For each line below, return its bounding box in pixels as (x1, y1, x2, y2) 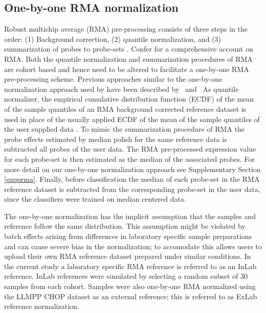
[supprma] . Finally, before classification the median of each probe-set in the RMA (4, 174, 260, 184)
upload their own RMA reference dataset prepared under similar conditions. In (4, 251, 251, 261)
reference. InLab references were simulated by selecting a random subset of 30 (4, 271, 248, 281)
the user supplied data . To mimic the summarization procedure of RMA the (4, 124, 245, 134)
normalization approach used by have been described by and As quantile (4, 83, 239, 94)
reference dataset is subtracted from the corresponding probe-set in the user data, (4, 183, 260, 194)
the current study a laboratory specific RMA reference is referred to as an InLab (4, 260, 257, 271)
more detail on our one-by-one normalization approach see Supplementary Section (4, 163, 261, 174)
